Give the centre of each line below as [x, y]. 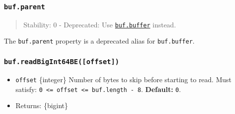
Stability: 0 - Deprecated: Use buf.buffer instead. [100, 24]
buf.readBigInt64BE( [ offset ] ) [62, 62]
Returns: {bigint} [42, 105]
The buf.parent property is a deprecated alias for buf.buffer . [99, 41]
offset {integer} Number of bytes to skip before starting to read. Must [123, 79]
